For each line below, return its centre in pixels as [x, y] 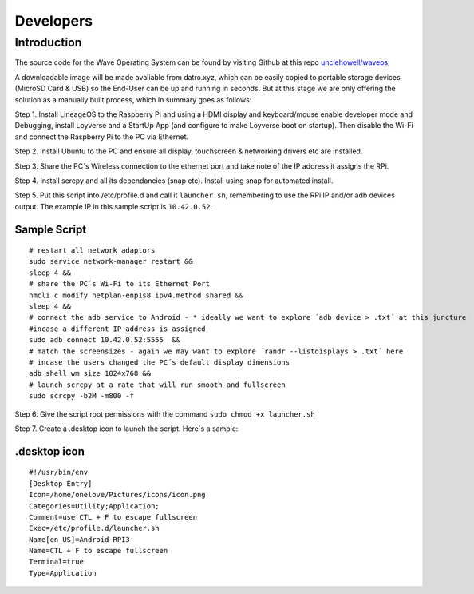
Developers [54, 21]
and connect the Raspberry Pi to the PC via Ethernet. [102, 137]
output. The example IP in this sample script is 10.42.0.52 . [114, 206]
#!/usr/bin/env [59, 472]
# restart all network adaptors [92, 251]
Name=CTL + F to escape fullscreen [99, 551]
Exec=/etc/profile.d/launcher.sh [94, 528]
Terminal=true [56, 562]
